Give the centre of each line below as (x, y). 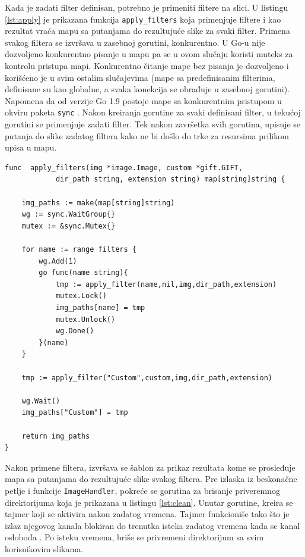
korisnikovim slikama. (44, 548)
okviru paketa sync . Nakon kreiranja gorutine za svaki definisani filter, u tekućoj (153, 112)
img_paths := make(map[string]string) (98, 203)
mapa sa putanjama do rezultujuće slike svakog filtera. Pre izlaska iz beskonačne (151, 479)
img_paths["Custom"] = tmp (75, 413)
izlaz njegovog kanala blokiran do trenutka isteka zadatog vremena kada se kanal (152, 525)
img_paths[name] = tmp (100, 307)
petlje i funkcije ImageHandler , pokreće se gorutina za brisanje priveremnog (142, 490)
